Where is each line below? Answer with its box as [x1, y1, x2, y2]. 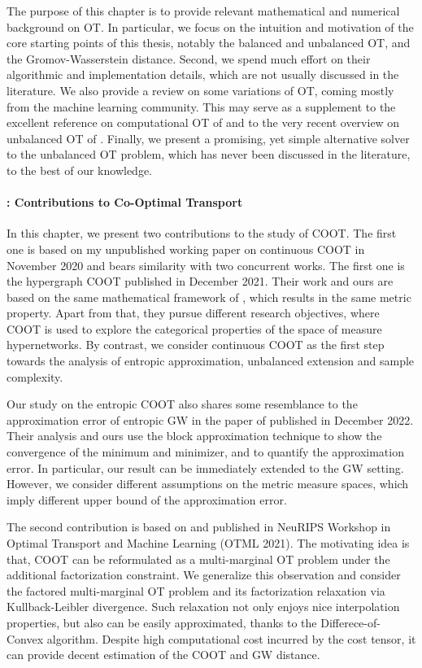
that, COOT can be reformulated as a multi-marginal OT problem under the [7, 550, 390, 567]
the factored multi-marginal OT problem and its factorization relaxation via [7, 582, 385, 599]
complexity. [7, 368, 63, 385]
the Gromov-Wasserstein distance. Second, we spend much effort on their [7, 50, 371, 67]
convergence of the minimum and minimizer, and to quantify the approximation [7, 443, 404, 461]
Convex [7, 630, 44, 647]
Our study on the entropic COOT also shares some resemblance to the [7, 395, 358, 413]
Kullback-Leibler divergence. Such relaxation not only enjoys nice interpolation [7, 598, 400, 615]
